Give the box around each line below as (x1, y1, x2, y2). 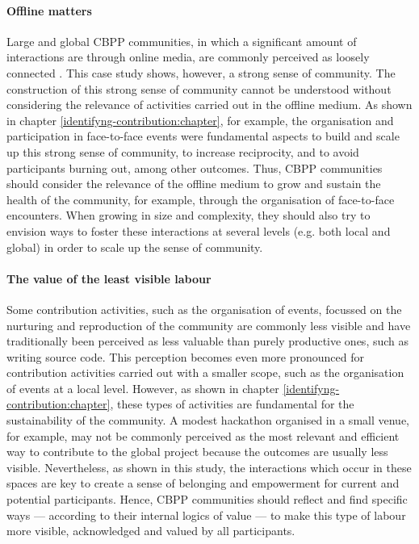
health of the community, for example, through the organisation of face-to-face (6, 190, 395, 207)
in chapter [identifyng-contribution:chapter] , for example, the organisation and (6, 111, 394, 128)
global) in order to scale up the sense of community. (6, 238, 263, 255)
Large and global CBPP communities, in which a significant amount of (6, 32, 357, 49)
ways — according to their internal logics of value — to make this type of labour (6, 506, 406, 523)
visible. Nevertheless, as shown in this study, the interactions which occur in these (6, 458, 412, 475)
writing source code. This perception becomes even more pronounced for (6, 348, 365, 365)
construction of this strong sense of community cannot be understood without (6, 80, 392, 97)
